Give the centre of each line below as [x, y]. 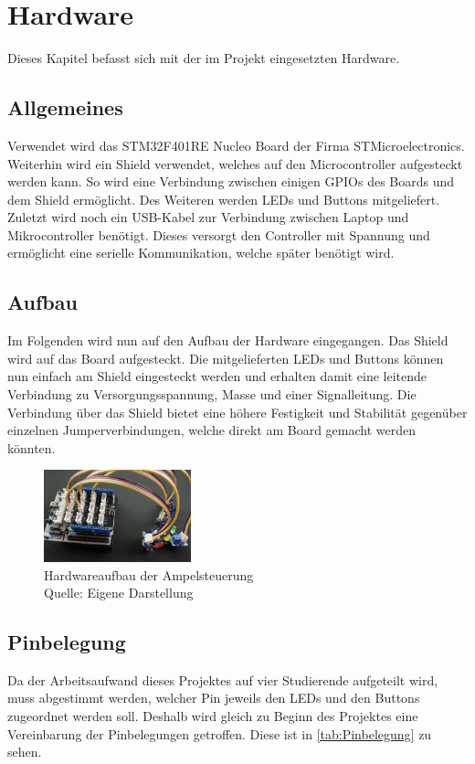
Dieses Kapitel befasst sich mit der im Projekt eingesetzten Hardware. [204, 58]
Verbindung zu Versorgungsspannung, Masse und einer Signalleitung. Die [212, 394]
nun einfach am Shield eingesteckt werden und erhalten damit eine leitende [217, 376]
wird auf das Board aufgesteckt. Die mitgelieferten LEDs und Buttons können [226, 358]
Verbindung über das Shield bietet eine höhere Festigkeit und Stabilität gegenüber [237, 412]
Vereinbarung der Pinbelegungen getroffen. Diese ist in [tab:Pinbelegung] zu [220, 733]
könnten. [32, 447]
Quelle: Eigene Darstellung [119, 593]
